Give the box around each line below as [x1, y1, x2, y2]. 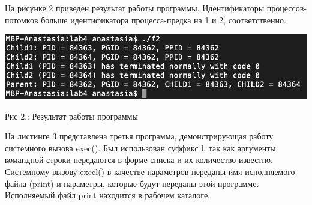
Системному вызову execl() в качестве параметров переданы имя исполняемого [5, 165, 295, 178]
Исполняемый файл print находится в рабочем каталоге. [5, 189, 211, 201]
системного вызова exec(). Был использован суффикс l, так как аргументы [5, 141, 276, 154]
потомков [5, 13, 38, 26]
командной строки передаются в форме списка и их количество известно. [5, 153, 273, 166]
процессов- [266, 2, 307, 14]
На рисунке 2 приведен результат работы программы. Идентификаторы [5, 2, 265, 14]
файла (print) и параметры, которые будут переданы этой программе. [5, 177, 259, 189]
